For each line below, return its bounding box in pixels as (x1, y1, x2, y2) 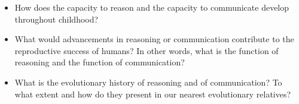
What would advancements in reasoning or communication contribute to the (14, 33, 294, 45)
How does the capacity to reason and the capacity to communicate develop (14, 1, 289, 13)
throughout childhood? (14, 12, 99, 25)
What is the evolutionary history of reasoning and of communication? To (14, 75, 282, 88)
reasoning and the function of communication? (14, 56, 185, 68)
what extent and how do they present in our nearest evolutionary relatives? (14, 87, 291, 100)
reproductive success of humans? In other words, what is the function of (14, 44, 279, 56)
